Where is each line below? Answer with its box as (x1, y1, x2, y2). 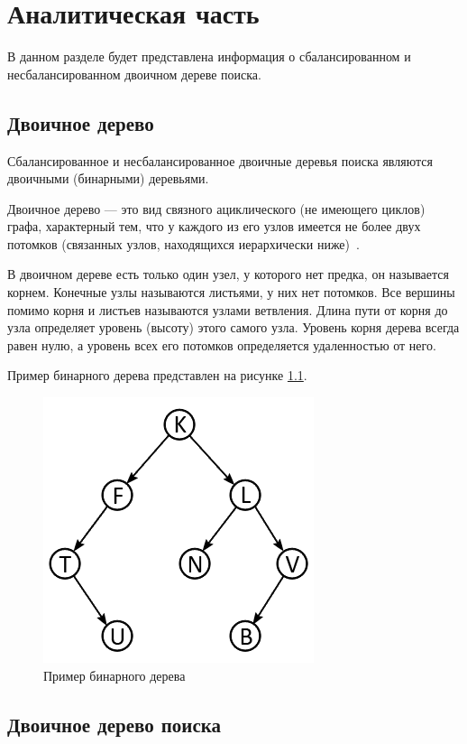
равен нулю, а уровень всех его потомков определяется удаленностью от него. (7, 335, 436, 354)
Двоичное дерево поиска (7, 710, 222, 738)
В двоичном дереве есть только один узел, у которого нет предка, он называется (7, 265, 449, 284)
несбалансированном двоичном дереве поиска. (7, 64, 261, 83)
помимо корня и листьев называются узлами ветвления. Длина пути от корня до (7, 300, 448, 319)
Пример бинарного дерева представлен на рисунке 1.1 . (7, 366, 307, 385)
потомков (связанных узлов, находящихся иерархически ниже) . (7, 234, 360, 253)
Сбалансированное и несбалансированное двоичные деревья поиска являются (7, 151, 433, 170)
